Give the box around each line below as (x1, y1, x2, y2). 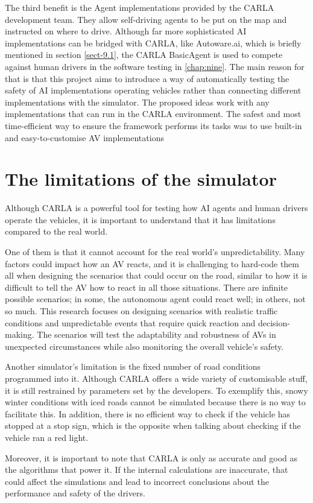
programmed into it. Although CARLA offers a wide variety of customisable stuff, (5, 372, 308, 384)
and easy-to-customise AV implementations (5, 131, 164, 144)
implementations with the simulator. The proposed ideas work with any (5, 95, 270, 108)
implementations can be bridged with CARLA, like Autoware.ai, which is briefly (5, 36, 302, 49)
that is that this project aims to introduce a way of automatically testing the (5, 72, 289, 84)
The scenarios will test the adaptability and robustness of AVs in (37, 328, 276, 341)
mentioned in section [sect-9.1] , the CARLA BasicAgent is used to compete (5, 48, 283, 61)
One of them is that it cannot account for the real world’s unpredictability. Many (5, 245, 305, 258)
